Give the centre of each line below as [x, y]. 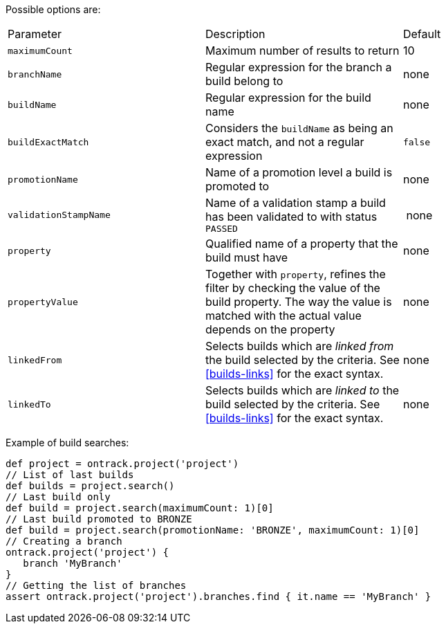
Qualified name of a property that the [301, 244]
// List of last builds [70, 475]
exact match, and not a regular [285, 142]
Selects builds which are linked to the [302, 390]
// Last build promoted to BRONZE [99, 519]
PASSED [221, 229]
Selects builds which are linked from [299, 346]
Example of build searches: [67, 443]
